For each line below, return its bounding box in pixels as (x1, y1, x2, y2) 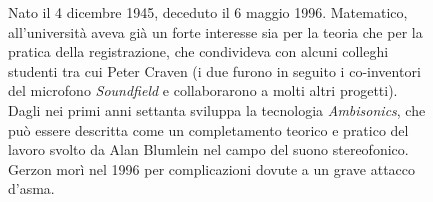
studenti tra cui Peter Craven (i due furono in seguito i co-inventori (8, 60, 421, 81)
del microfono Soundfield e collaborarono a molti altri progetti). (8, 80, 398, 101)
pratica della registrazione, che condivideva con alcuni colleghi (8, 41, 389, 62)
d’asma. (8, 178, 55, 199)
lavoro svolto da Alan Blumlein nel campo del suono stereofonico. (8, 139, 409, 160)
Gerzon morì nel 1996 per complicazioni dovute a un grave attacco (8, 158, 416, 179)
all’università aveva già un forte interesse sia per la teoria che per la (8, 21, 423, 42)
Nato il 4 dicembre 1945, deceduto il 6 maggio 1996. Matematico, (8, 2, 408, 22)
